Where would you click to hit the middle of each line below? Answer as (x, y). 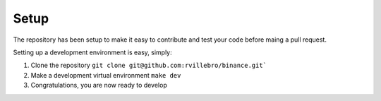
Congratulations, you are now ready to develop (99, 85)
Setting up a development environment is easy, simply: (92, 52)
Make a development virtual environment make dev (106, 75)
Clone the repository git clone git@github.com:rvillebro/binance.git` (149, 65)
